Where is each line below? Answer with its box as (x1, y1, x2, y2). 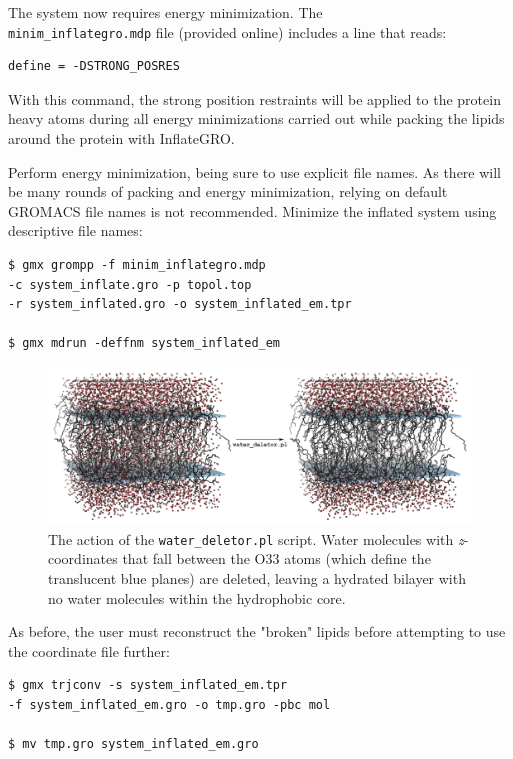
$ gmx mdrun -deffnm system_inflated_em (8, 336, 281, 351)
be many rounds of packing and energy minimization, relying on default (8, 181, 448, 202)
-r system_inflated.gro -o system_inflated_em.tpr (8, 297, 352, 312)
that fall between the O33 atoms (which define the (122, 548, 431, 569)
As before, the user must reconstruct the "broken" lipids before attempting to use (8, 621, 506, 642)
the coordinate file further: (8, 640, 170, 661)
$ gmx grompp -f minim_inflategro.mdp (8, 258, 266, 272)
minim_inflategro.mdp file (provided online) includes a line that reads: (8, 21, 447, 42)
